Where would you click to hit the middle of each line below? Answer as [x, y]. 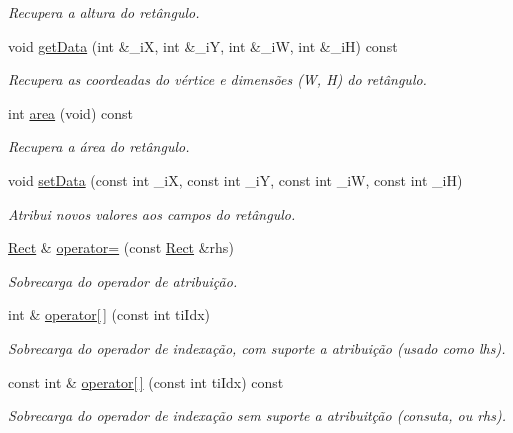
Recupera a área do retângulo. [99, 146]
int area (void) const [70, 112]
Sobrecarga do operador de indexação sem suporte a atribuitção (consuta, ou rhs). [257, 415]
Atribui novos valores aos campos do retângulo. [152, 213]
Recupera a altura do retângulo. [104, 12]
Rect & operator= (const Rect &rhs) [121, 247]
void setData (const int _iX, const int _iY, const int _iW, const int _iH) [235, 179]
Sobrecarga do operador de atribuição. [123, 280]
